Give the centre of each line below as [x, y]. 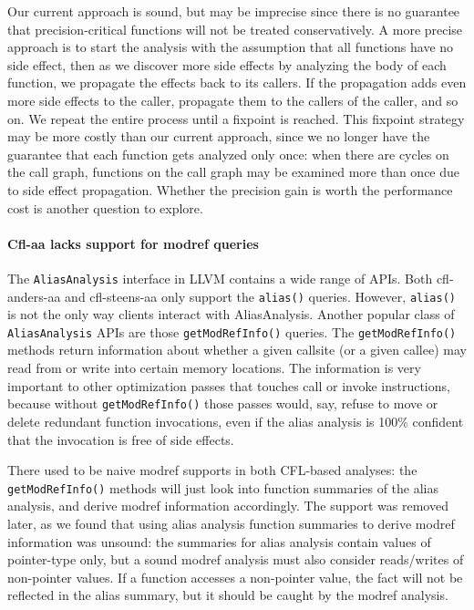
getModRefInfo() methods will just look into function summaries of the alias [223, 487]
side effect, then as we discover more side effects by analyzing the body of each [227, 64]
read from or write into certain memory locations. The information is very [214, 368]
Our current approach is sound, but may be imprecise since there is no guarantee [234, 11]
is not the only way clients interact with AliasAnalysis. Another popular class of [231, 314]
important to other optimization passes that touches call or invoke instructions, [229, 385]
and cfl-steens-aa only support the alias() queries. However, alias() [260, 296]
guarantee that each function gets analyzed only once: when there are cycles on [228, 154]
